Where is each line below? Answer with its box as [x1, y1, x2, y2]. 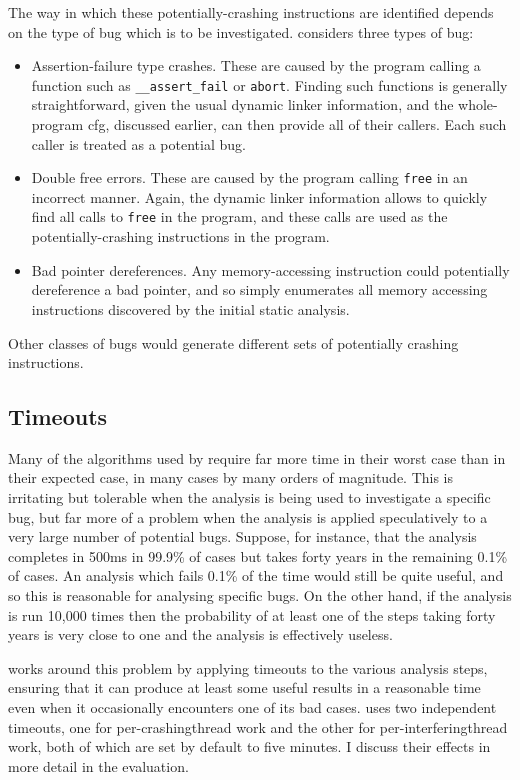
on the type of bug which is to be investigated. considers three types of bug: [8, 21, 474, 42]
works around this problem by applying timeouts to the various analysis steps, [8, 657, 488, 678]
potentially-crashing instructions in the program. [31, 226, 330, 247]
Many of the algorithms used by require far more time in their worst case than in [8, 447, 506, 468]
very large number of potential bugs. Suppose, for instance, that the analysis [8, 526, 477, 547]
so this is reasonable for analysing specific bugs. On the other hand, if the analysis [8, 585, 512, 606]
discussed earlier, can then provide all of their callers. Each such [113, 114, 507, 135]
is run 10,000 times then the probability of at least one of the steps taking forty [8, 604, 496, 625]
